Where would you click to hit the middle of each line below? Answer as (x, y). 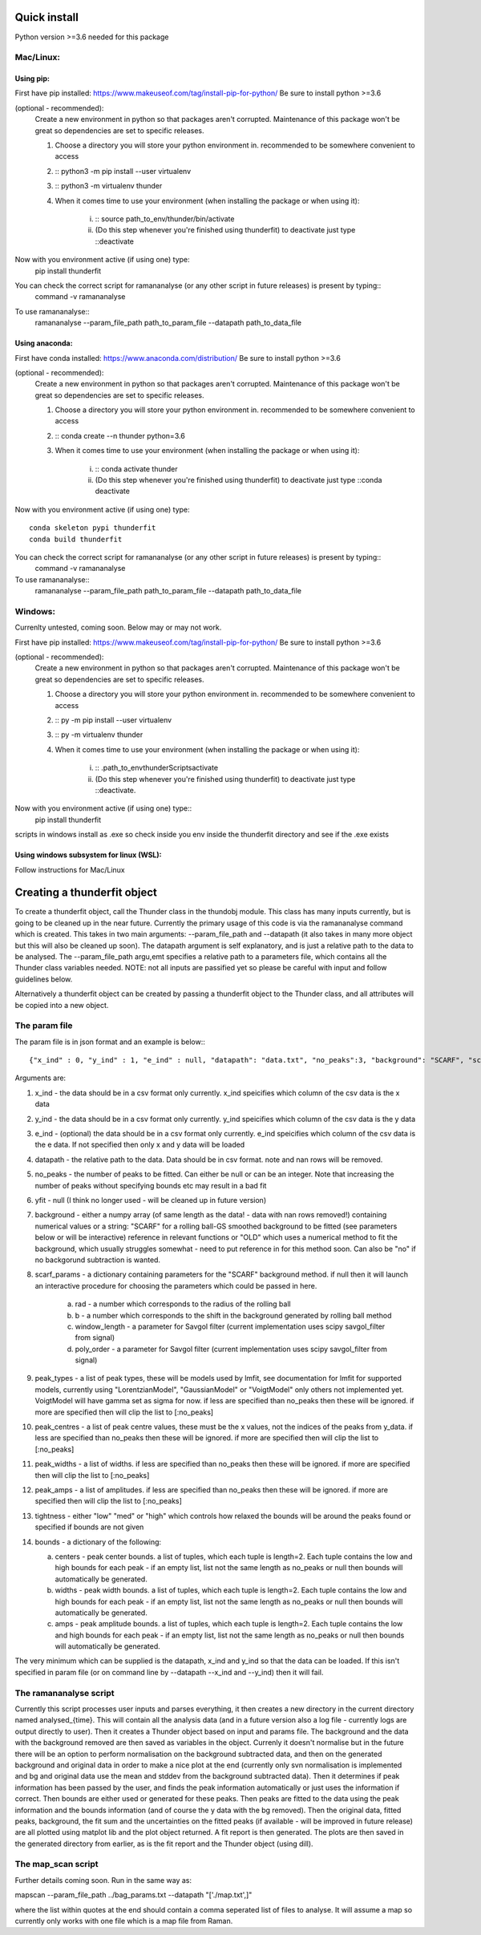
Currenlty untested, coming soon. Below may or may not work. (118, 627)
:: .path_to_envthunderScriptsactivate (157, 768)
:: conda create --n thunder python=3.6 (120, 435)
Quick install (47, 17)
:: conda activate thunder (136, 468)
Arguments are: (40, 1078)
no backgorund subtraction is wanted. (97, 1260)
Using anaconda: (44, 343)
